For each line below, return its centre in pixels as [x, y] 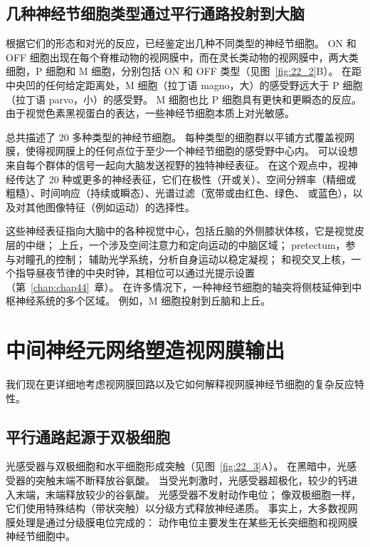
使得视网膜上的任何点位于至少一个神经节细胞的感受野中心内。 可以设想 [191, 151]
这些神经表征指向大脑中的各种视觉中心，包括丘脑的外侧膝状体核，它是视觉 [180, 231]
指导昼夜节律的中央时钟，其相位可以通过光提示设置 [135, 273]
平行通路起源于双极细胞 [88, 436]
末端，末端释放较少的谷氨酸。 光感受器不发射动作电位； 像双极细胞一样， [188, 494]
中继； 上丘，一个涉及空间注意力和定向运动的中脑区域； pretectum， [185, 244]
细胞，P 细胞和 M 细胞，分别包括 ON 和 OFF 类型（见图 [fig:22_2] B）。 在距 [184, 71]
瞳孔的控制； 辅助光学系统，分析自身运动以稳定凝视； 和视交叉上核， [188, 259]
